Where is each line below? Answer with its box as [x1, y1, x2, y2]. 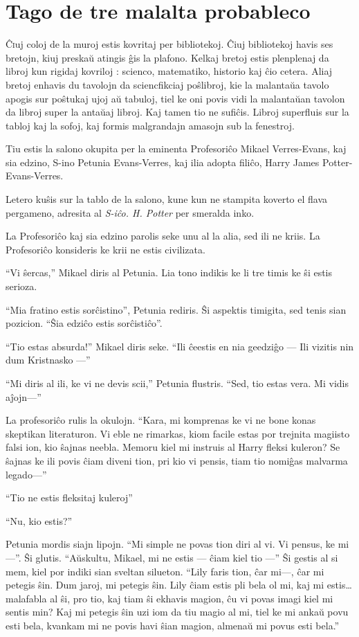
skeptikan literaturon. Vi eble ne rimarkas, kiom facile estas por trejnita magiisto [6, 426, 350, 440]
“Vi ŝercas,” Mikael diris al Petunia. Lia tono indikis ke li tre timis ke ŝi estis [6, 265, 333, 280]
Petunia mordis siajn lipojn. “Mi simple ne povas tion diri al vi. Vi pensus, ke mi [6, 537, 349, 551]
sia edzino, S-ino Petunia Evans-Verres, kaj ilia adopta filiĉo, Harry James [6, 154, 320, 169]
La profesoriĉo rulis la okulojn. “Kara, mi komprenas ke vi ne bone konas [6, 413, 316, 427]
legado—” [6, 467, 47, 481]
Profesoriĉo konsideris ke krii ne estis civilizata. [6, 242, 205, 256]
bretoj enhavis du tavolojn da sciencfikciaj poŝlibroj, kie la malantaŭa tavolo [6, 77, 329, 91]
